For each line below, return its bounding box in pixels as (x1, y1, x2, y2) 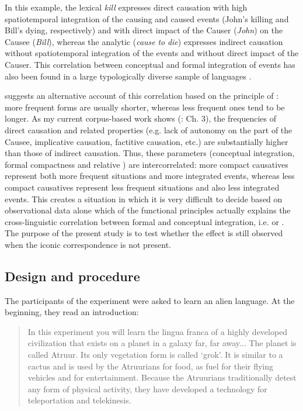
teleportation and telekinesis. (27, 394, 131, 406)
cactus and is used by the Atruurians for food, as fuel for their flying (27, 360, 274, 372)
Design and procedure (5, 267, 140, 285)
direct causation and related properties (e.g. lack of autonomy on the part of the (5, 123, 292, 136)
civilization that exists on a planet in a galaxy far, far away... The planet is (27, 337, 297, 349)
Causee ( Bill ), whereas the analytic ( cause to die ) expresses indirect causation (5, 35, 283, 47)
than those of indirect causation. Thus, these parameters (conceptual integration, (5, 147, 295, 159)
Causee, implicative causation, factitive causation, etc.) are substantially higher (5, 135, 288, 147)
